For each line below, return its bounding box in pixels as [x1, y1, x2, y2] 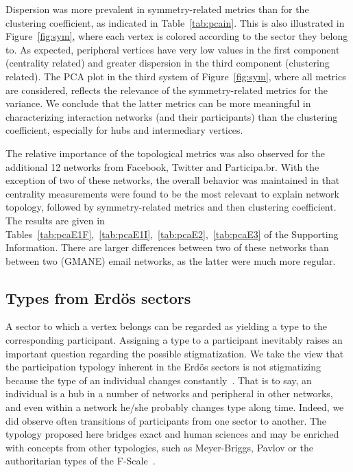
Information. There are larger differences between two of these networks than [5, 240, 329, 255]
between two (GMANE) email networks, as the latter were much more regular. [5, 253, 336, 268]
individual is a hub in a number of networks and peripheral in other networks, [5, 386, 333, 401]
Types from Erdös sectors [5, 287, 191, 308]
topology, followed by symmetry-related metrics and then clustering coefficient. [5, 200, 337, 214]
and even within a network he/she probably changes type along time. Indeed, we [5, 400, 344, 414]
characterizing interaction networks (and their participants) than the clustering [5, 109, 338, 123]
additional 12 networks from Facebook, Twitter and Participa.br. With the [5, 159, 319, 174]
